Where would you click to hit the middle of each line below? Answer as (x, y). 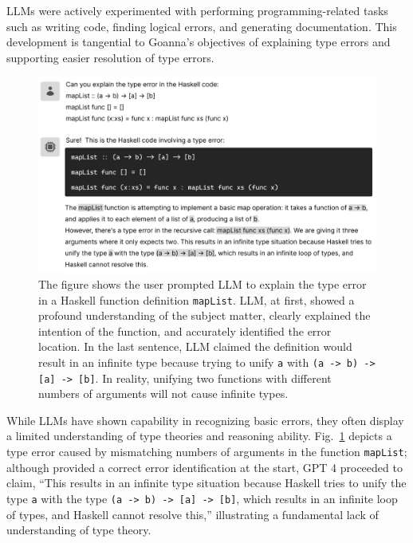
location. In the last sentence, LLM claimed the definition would (195, 346)
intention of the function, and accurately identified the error (185, 331)
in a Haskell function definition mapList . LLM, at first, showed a (197, 299)
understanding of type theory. (79, 530)
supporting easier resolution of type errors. (110, 57)
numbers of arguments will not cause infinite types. (163, 393)
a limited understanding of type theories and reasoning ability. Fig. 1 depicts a (199, 436)
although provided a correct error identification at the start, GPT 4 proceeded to (205, 467)
